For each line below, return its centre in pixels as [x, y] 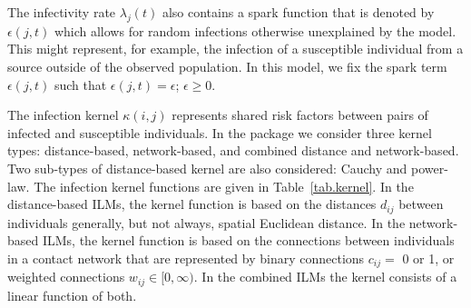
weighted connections [66, 277]
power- [430, 168]
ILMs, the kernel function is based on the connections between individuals [248, 240]
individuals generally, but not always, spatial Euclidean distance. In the [206, 222]
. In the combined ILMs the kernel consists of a [325, 277]
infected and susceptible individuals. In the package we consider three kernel [220, 132]
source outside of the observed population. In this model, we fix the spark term [227, 66]
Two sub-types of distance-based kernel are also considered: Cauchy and [207, 168]
